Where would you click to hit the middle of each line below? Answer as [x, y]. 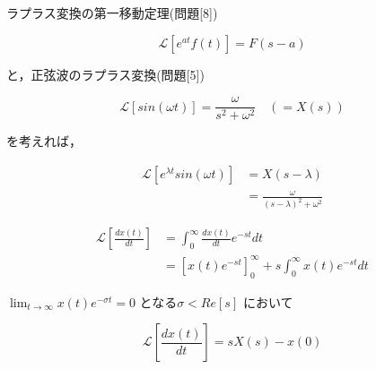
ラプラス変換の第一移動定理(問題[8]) [112, 13]
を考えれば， [44, 141]
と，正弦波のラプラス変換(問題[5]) [105, 74]
